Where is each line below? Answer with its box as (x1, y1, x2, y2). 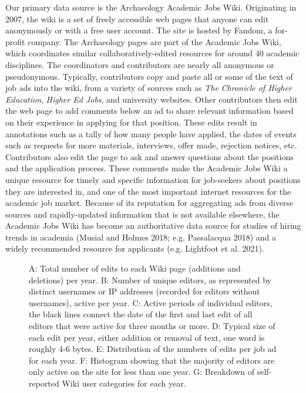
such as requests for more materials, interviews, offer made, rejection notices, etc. (5, 139, 297, 151)
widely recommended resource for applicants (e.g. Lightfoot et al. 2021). (5, 242, 264, 255)
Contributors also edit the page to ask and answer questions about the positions (5, 150, 294, 162)
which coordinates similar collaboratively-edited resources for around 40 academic (5, 47, 300, 59)
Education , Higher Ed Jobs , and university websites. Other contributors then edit (5, 93, 298, 105)
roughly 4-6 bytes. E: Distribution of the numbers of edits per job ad (29, 343, 277, 355)
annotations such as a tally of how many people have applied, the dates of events (5, 127, 297, 140)
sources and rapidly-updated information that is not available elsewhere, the (5, 208, 280, 220)
